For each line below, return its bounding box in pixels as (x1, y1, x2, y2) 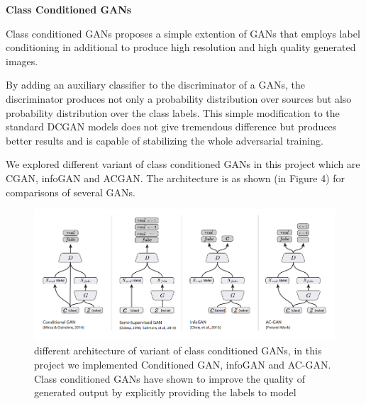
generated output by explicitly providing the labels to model (34, 385, 296, 400)
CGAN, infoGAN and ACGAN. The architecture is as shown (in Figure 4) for (6, 170, 345, 185)
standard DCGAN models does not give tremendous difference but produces (6, 119, 337, 134)
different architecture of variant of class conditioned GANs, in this (34, 343, 322, 358)
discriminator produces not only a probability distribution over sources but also (6, 91, 352, 106)
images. (6, 53, 38, 68)
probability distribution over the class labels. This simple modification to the (6, 105, 340, 120)
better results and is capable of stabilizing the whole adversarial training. (6, 133, 323, 147)
